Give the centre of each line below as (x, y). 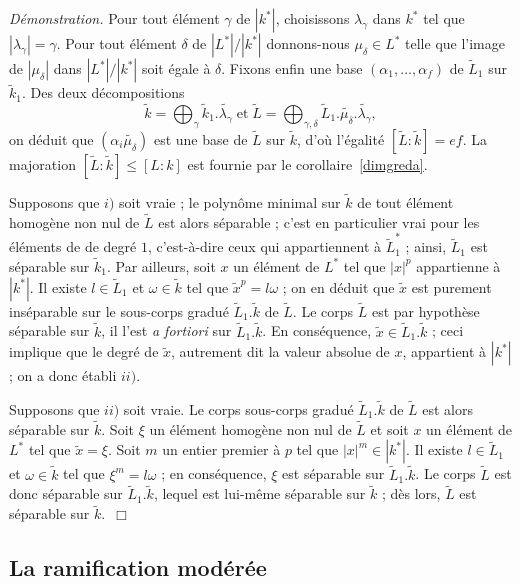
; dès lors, (411, 493)
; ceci (447, 330)
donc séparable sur (66, 493)
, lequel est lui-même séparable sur (259, 493)
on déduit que (51, 138)
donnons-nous (308, 43)
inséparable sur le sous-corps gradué (119, 310)
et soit (389, 428)
